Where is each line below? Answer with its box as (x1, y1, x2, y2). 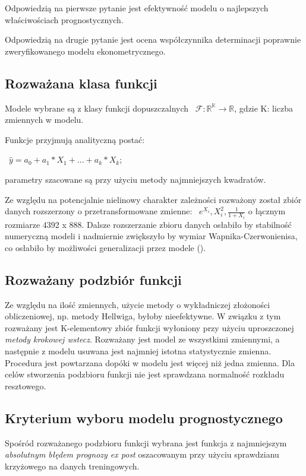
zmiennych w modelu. (5, 113, 84, 126)
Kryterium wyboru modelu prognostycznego (5, 408, 283, 427)
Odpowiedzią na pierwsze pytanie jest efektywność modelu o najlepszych (5, 2, 269, 14)
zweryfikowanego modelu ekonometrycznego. (5, 45, 166, 57)
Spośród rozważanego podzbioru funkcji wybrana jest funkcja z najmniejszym (5, 436, 287, 449)
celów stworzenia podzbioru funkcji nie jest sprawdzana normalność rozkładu (5, 368, 285, 380)
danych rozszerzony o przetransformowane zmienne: (5, 205, 193, 217)
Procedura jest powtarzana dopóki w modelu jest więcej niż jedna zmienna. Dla (5, 356, 295, 369)
